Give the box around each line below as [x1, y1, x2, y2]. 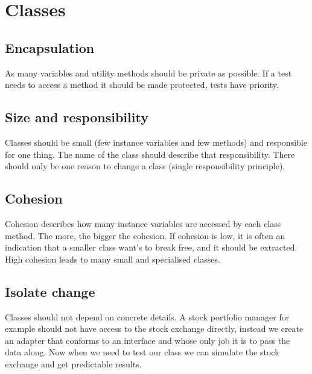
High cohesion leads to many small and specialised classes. [5, 252, 220, 265]
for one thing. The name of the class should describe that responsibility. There [5, 148, 295, 160]
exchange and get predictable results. [5, 357, 142, 370]
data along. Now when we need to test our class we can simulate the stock [5, 346, 279, 358]
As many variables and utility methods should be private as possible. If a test [5, 66, 292, 79]
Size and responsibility [5, 108, 148, 126]
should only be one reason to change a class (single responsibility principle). [5, 160, 285, 172]
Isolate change [5, 282, 95, 301]
